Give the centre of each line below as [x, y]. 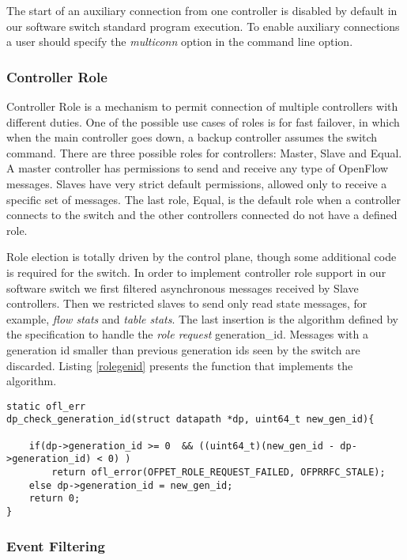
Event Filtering [56, 545]
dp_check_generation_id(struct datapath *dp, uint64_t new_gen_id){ [190, 420]
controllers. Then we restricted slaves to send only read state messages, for [187, 303]
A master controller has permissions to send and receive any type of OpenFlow [198, 168]
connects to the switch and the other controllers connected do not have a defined [202, 215]
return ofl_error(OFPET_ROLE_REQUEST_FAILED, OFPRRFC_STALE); [219, 472]
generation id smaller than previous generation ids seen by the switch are [183, 349]
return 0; [55, 499]
